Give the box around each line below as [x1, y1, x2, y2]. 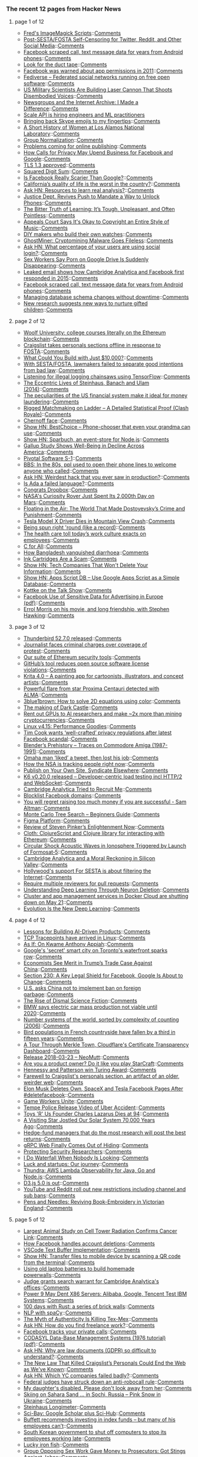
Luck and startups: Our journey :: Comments [23, 1161, 128, 1168]
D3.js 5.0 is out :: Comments [23, 1180, 90, 1187]
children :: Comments [23, 306, 73, 314]
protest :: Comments [23, 647, 71, 655]
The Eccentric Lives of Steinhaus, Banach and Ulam [23, 379, 150, 386]
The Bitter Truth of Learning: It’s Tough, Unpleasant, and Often [23, 206, 175, 213]
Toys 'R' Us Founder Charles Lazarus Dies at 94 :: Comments [23, 1110, 170, 1117]
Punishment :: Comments [23, 511, 82, 519]
